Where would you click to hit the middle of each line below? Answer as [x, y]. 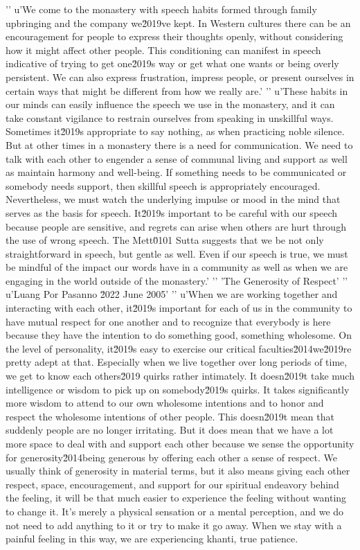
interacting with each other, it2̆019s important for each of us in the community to [179, 308]
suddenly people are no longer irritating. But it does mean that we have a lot [170, 430]
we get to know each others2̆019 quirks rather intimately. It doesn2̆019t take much [180, 376]
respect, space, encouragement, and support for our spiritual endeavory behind [172, 484]
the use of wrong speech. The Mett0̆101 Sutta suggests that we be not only [165, 240]
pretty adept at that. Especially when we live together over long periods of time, [177, 362]
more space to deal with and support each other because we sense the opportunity [180, 443]
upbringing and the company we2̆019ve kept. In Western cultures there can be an [178, 23]
